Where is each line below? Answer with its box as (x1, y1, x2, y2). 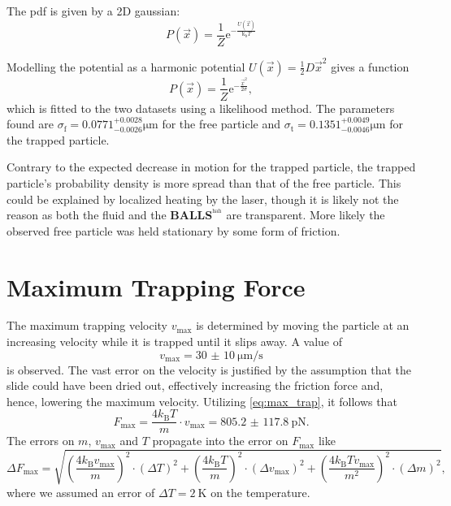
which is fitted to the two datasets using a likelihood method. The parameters (7, 99, 395, 116)
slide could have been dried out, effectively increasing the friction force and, (7, 377, 384, 394)
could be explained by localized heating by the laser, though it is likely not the (7, 190, 399, 207)
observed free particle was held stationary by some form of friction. (7, 222, 340, 239)
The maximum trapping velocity (7, 317, 167, 334)
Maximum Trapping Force (7, 270, 306, 303)
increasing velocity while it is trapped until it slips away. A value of (7, 333, 342, 350)
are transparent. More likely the (226, 206, 385, 223)
